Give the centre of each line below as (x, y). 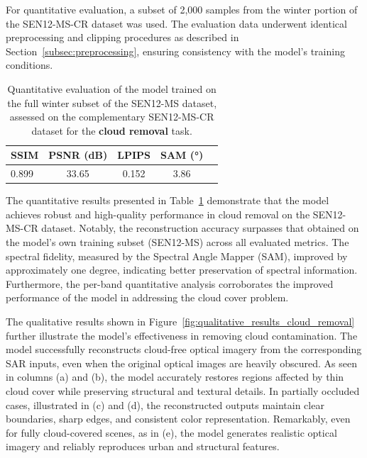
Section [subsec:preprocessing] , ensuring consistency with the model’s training (175, 51)
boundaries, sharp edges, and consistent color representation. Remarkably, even (178, 419)
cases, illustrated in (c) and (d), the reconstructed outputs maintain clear (165, 404)
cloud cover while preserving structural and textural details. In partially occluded (183, 391)
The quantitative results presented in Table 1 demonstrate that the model (168, 200)
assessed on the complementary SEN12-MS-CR (112, 117)
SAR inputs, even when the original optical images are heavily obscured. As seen (181, 363)
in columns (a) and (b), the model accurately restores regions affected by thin (175, 377)
